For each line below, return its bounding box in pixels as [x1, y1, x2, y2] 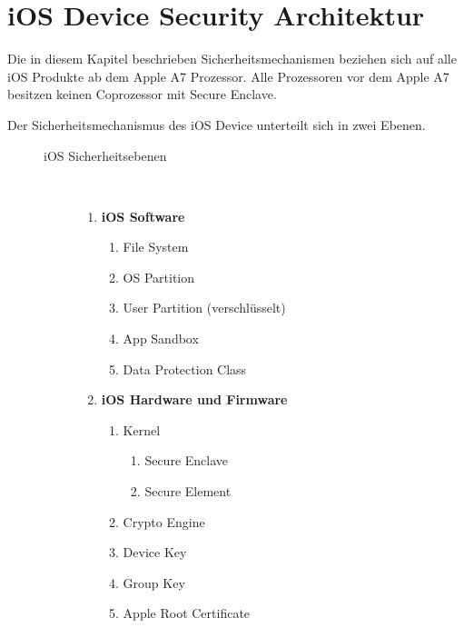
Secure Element [144, 482, 232, 501]
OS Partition [123, 267, 195, 286]
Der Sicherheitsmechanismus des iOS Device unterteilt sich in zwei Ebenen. [7, 115, 426, 134]
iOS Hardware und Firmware [101, 390, 288, 409]
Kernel [123, 420, 161, 439]
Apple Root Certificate [123, 603, 251, 623]
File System [123, 237, 189, 256]
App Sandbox [123, 329, 199, 348]
